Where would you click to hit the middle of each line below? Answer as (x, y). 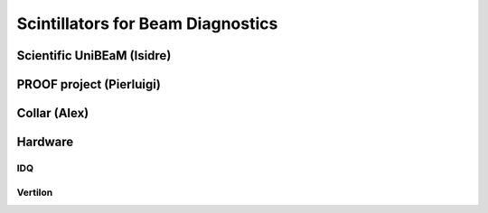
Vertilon (35, 192)
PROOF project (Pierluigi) (89, 84)
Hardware (45, 142)
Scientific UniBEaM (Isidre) (94, 56)
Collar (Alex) (53, 113)
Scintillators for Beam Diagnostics (147, 23)
